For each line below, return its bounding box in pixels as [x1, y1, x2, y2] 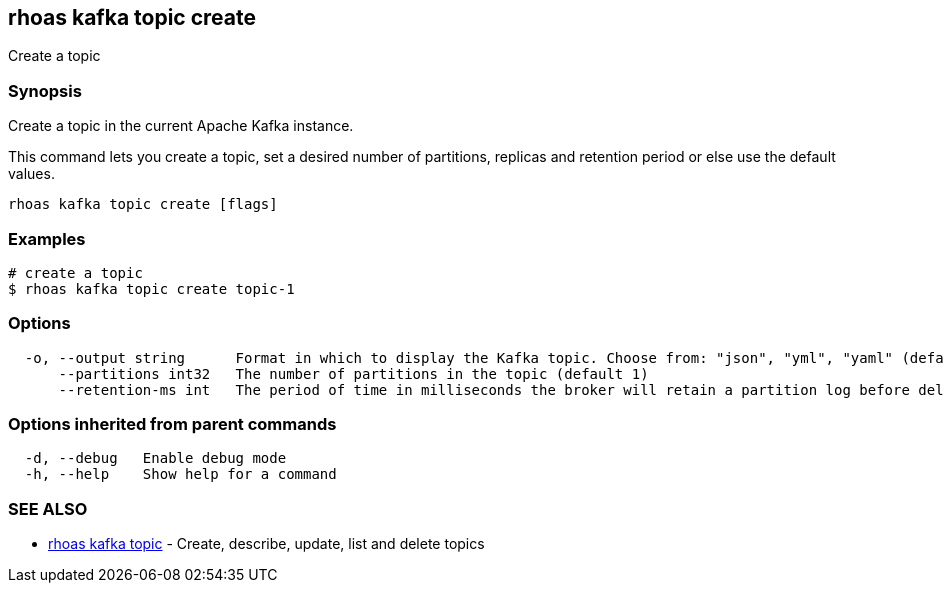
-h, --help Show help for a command [24, 466, 337, 483]
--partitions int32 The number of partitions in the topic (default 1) [58, 365, 649, 382]
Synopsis [8, 80, 82, 101]
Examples [8, 228, 86, 249]
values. [8, 165, 55, 183]
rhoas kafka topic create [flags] [8, 196, 278, 213]
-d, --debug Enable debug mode [24, 450, 287, 467]
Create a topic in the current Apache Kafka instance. [8, 117, 354, 135]
